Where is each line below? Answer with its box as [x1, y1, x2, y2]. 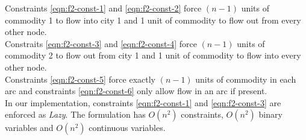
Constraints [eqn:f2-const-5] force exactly [5, 72, 155, 85]
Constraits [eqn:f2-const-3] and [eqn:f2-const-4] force [5, 37, 197, 49]
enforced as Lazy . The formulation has [5, 108, 146, 121]
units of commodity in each [195, 72, 296, 85]
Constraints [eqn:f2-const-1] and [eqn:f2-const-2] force [5, 2, 202, 14]
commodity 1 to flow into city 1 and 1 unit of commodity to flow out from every [5, 13, 301, 26]
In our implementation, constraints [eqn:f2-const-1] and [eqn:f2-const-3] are [5, 96, 281, 109]
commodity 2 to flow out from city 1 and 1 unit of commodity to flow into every [5, 49, 301, 62]
